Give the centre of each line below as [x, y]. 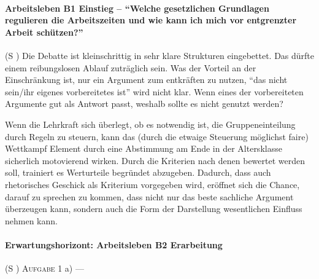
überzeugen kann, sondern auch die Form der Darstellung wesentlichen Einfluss [154, 209]
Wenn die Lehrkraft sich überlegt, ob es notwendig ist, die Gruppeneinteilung [150, 124]
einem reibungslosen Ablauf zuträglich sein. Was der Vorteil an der [131, 67]
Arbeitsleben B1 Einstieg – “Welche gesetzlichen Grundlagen [137, 8]
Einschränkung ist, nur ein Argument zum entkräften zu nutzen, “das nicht [146, 80]
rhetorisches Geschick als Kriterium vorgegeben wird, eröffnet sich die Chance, [152, 184]
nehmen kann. [31, 220]
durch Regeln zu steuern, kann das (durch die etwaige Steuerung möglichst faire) [157, 136]
